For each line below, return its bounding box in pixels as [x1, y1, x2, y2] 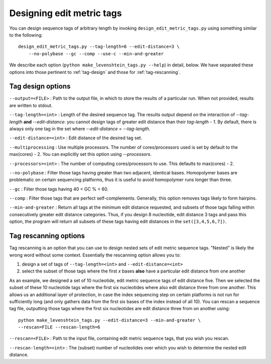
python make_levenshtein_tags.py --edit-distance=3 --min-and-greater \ [18, 317, 201, 323]
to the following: [9, 32, 43, 38]
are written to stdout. [9, 102, 53, 108]
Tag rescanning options [9, 232, 85, 240]
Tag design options [9, 82, 71, 90]
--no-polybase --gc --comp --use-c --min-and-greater [28, 51, 164, 56]
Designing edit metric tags [9, 8, 122, 19]
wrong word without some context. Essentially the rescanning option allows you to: [9, 252, 181, 258]
